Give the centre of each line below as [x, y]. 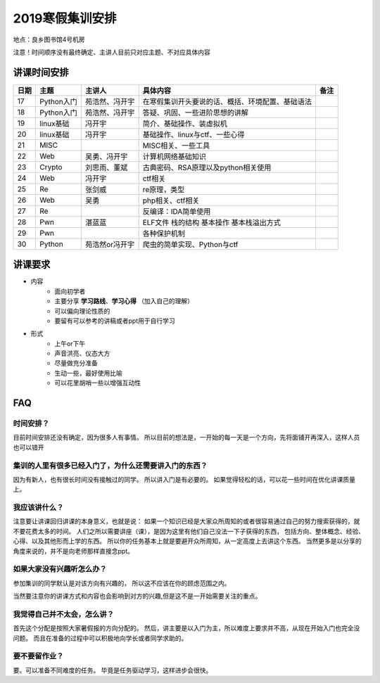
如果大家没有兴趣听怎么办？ [60, 569]
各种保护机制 [164, 234]
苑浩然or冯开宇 [110, 244]
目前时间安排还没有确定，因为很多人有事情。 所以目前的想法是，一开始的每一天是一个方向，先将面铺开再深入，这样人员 [186, 438]
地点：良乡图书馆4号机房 [49, 39]
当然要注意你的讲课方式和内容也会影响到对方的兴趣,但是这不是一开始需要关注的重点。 [137, 596]
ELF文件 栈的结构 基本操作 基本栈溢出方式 [211, 222]
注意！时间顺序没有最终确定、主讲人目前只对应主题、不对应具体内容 [112, 52]
